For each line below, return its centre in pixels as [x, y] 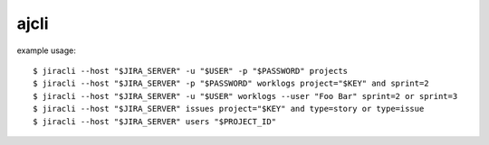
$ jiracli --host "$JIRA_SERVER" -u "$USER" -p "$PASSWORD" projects [191, 71]
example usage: [46, 50]
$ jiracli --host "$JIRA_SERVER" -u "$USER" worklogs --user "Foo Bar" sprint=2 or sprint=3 [245, 96]
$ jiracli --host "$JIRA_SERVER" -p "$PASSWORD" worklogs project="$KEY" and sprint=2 [231, 84]
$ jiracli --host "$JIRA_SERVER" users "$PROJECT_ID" [154, 121]
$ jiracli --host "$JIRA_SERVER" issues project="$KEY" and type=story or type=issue [229, 109]
